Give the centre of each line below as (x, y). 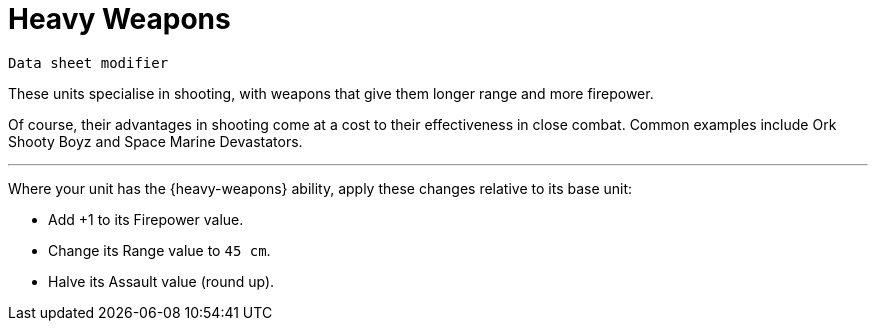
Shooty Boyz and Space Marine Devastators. (155, 141)
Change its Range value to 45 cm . (159, 250)
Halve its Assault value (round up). (161, 281)
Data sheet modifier (88, 62)
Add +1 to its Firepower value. (146, 219)
